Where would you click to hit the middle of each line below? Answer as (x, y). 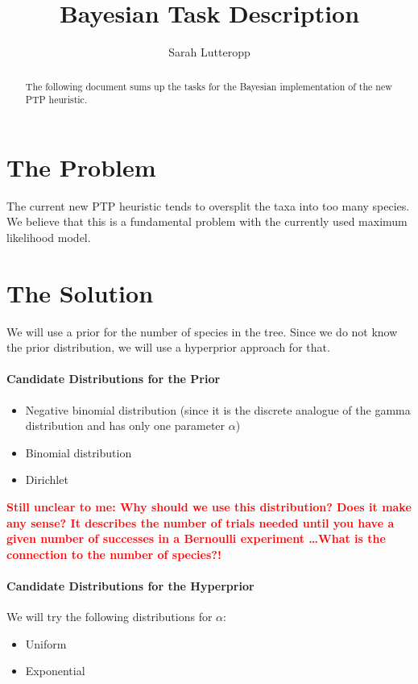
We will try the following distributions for (110, 617)
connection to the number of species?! (114, 554)
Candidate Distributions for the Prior (114, 379)
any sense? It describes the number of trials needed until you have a (201, 522)
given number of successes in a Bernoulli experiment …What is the (196, 538)
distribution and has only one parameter (125, 425)
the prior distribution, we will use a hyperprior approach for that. (168, 347)
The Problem (81, 167)
